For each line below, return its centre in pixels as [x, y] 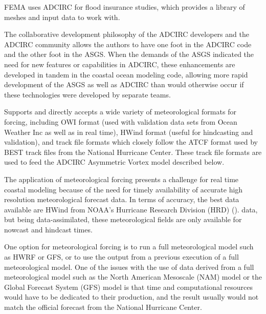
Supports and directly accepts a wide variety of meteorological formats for [120, 112]
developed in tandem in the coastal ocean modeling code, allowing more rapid [126, 74]
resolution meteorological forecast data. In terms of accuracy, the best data [122, 199]
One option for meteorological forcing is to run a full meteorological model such [129, 247]
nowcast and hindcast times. [48, 229]
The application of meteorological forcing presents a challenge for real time [121, 179]
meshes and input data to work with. [62, 17]
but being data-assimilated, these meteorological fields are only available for [123, 219]
